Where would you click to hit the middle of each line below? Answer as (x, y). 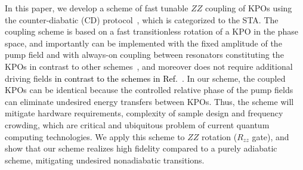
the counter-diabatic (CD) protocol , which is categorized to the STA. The (142, 19)
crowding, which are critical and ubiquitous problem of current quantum (137, 124)
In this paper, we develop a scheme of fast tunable (97, 8)
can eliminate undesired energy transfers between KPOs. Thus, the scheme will (149, 101)
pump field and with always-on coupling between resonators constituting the (144, 55)
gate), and (270, 136)
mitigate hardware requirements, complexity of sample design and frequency (144, 113)
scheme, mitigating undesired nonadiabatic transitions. (105, 160)
